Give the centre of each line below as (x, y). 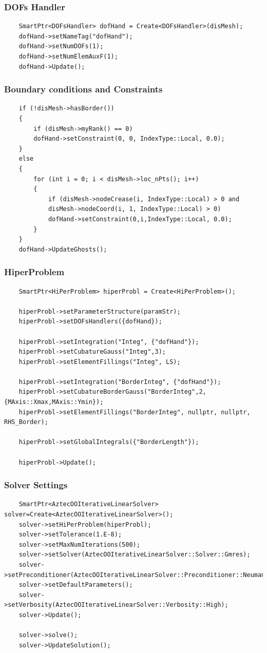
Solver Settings (36, 485)
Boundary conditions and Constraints (83, 89)
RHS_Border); (26, 422)
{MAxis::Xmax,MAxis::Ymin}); (54, 402)
